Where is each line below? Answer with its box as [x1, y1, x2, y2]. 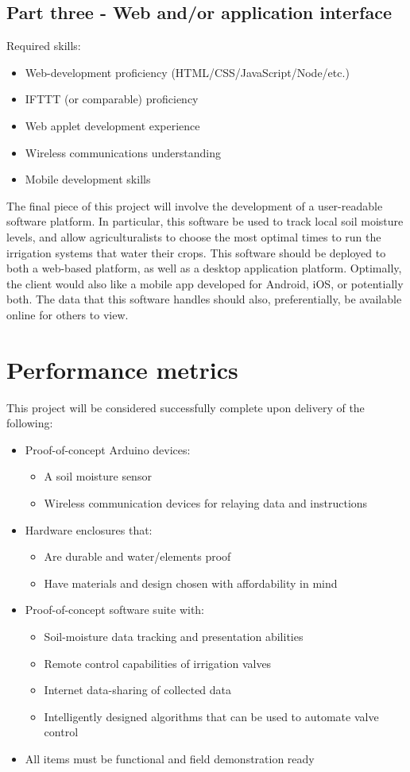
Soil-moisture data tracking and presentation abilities [44, 627, 304, 644]
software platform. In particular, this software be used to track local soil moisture [6, 213, 404, 230]
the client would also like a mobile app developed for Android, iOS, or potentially [6, 275, 404, 291]
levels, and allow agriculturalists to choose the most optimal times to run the [6, 228, 381, 245]
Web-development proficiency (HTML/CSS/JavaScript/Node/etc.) [25, 64, 350, 80]
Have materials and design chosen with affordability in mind [44, 574, 338, 591]
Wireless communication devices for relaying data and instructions [44, 495, 368, 511]
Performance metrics [6, 353, 238, 385]
